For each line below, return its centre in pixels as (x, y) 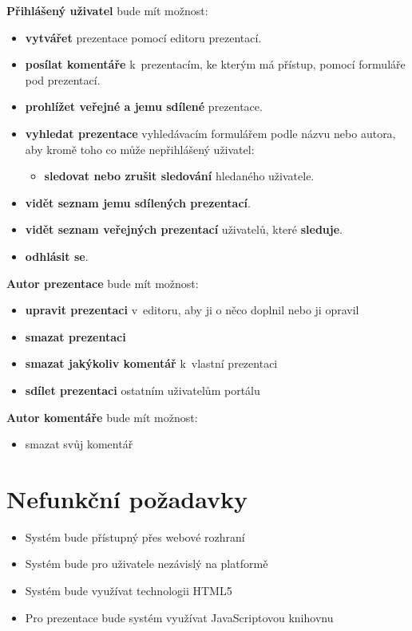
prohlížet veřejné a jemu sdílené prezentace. (144, 106)
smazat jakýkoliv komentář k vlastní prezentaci (151, 363)
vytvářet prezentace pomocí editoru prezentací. (143, 37)
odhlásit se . (57, 256)
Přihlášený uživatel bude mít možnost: (107, 10)
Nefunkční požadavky (127, 498)
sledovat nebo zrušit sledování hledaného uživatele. (179, 176)
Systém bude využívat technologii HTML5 (129, 590)
